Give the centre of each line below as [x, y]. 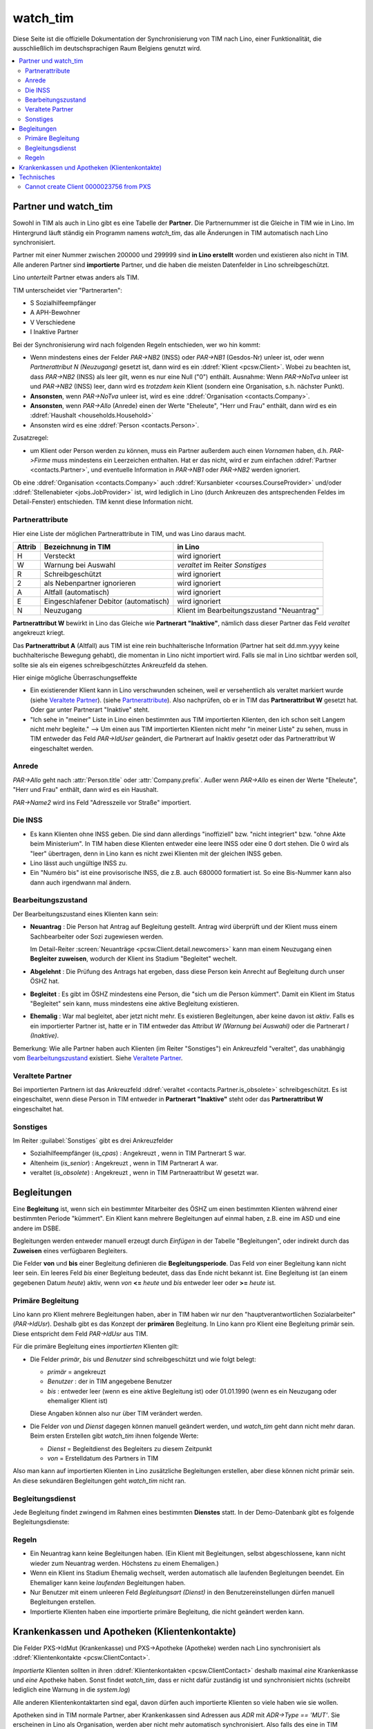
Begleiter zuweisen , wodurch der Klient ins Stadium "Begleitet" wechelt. [134, 959]
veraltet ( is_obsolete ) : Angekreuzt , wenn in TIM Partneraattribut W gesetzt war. [144, 1173]
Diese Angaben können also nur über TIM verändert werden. [116, 1414]
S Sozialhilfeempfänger [63, 303]
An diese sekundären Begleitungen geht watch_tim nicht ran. [99, 1481]
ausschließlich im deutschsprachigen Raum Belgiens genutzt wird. [107, 48]
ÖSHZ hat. [45, 981]
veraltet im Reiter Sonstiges [222, 565]
